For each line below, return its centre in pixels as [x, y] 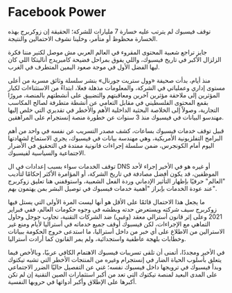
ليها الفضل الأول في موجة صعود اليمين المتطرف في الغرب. [84, 67]
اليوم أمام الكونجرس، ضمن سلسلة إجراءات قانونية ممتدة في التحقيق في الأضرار [111, 145]
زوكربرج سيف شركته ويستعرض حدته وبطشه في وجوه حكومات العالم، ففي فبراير [113, 209]
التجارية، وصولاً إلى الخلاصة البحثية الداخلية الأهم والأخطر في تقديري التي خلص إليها [114, 110]
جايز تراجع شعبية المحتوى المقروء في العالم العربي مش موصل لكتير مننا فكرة [107, 52]
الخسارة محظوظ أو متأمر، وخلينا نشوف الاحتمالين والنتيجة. [83, 38]
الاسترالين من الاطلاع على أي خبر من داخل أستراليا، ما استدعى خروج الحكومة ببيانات [116, 231]
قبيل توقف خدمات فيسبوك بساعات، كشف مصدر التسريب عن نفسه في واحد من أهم [116, 131]
